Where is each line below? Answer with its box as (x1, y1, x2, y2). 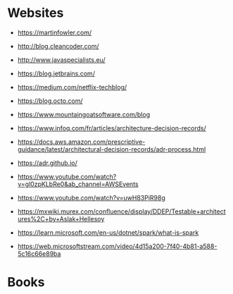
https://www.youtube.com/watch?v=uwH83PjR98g (17, 193, 165, 202)
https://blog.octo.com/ (17, 97, 83, 105)
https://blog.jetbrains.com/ (17, 69, 95, 78)
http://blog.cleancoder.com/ (17, 42, 99, 50)
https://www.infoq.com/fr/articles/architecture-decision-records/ (17, 123, 206, 132)
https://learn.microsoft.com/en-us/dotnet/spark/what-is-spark (17, 228, 199, 237)
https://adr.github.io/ (17, 159, 77, 167)
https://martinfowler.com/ (17, 28, 92, 37)
